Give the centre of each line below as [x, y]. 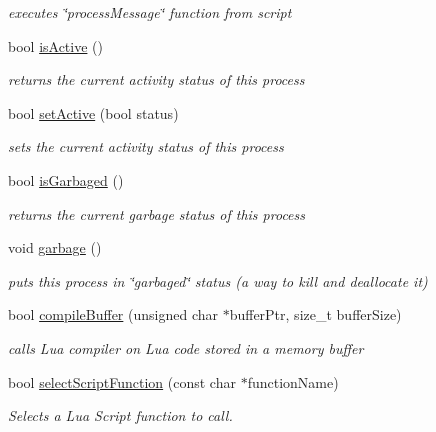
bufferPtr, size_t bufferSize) [315, 314]
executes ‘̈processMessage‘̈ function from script [150, 12]
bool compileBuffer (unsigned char [113, 314]
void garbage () [55, 247]
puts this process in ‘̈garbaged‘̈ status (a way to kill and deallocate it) [218, 280]
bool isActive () [55, 45]
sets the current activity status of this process [146, 146]
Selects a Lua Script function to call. [120, 415]
